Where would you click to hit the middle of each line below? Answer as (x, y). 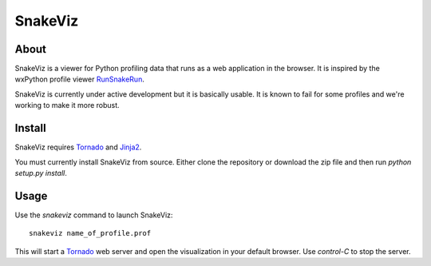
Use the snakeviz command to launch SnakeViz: (94, 215)
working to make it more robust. (67, 105)
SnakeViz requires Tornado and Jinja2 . (78, 147)
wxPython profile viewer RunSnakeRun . (80, 79)
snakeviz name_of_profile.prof (90, 233)
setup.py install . (41, 173)
